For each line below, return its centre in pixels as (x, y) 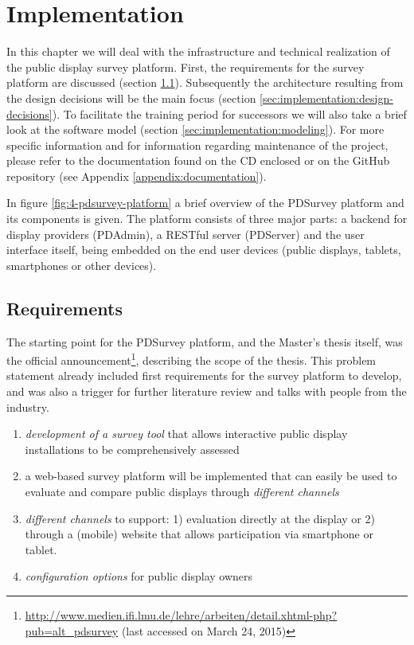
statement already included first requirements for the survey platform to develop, (204, 375)
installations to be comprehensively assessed (132, 449)
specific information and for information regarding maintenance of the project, (197, 145)
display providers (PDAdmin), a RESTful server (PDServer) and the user (186, 234)
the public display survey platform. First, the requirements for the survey (186, 66)
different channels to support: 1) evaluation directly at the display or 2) (200, 518)
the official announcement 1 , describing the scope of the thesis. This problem (191, 359)
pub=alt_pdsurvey (72, 630)
